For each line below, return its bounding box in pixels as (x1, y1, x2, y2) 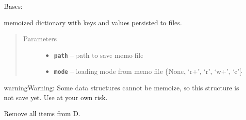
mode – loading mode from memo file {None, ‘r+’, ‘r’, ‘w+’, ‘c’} (54, 66, 243, 76)
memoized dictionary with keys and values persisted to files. (4, 17, 182, 27)
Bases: (4, 1, 23, 11)
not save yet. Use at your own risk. (4, 92, 108, 102)
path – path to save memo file (54, 50, 144, 60)
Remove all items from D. (4, 108, 81, 119)
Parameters (23, 34, 57, 44)
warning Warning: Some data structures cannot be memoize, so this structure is (4, 83, 239, 93)
